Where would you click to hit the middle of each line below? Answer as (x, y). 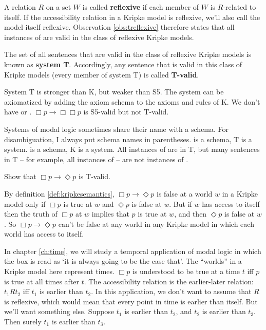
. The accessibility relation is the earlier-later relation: (169, 281)
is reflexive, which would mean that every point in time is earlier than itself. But (131, 301)
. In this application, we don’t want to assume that (171, 291)
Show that (20, 176)
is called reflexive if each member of (141, 7)
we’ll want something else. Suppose (59, 311)
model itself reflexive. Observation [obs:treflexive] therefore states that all (119, 27)
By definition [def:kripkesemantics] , (59, 193)
